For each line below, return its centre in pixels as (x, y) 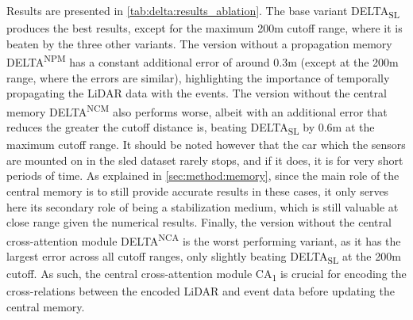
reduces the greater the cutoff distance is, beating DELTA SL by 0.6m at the (191, 128)
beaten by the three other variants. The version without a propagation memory (199, 43)
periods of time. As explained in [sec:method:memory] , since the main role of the (203, 175)
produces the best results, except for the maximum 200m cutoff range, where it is (205, 28)
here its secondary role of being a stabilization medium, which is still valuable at (203, 206)
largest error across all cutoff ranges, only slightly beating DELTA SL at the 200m (204, 257)
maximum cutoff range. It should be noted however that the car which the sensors (206, 145)
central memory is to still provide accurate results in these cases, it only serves (198, 190)
